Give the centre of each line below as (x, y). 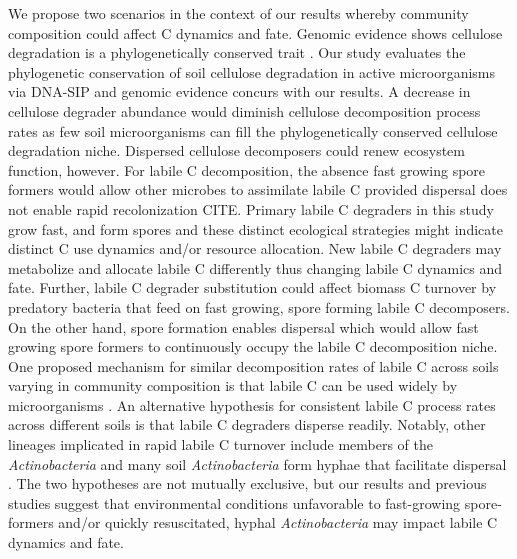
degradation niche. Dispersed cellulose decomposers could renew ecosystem (237, 150)
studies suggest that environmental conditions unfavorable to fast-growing (234, 502)
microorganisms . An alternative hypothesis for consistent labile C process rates (252, 404)
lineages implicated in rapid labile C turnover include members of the (220, 444)
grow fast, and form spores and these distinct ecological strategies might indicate (255, 228)
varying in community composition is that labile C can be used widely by (233, 385)
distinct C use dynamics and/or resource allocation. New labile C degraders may (255, 248)
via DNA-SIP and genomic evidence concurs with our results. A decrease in (239, 91)
